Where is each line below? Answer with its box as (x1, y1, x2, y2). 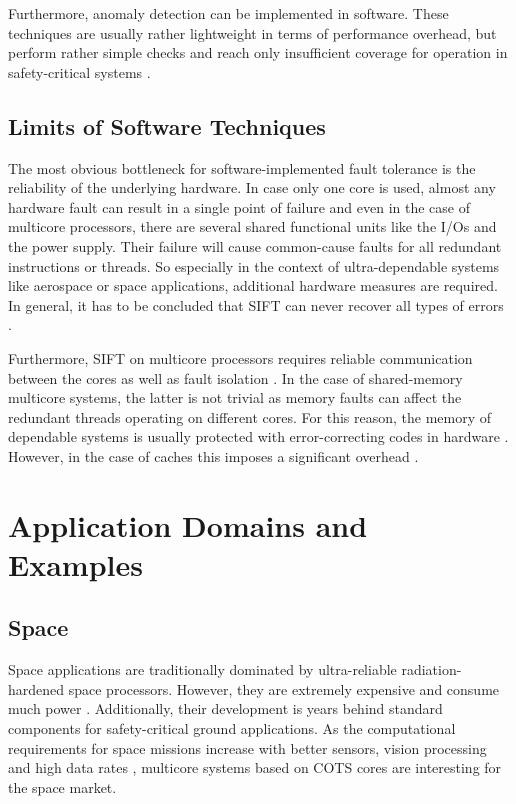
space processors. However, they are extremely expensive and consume (68, 678, 500, 699)
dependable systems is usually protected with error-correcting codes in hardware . (8, 426, 509, 447)
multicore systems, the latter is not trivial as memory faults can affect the (8, 387, 462, 408)
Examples (8, 543, 143, 584)
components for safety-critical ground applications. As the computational (8, 718, 456, 739)
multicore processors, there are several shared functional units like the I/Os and (8, 216, 497, 237)
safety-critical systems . (8, 61, 151, 82)
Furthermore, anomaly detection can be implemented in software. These (8, 3, 449, 23)
